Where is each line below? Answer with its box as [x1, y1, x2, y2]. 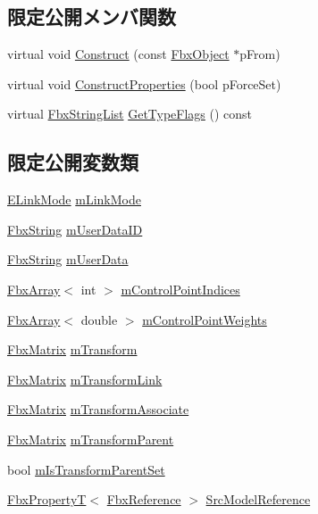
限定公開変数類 [7, 148, 138, 176]
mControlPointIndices [121, 279, 240, 298]
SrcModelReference [205, 490, 311, 509]
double [80, 310, 118, 328]
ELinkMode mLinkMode [7, 190, 141, 209]
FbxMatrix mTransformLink [7, 369, 163, 388]
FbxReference [106, 490, 181, 509]
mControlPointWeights [142, 310, 267, 328]
